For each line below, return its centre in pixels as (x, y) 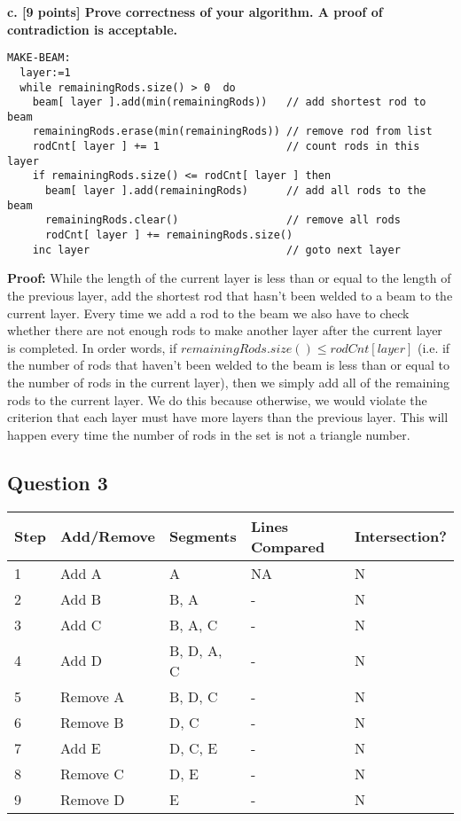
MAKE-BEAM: (39, 58)
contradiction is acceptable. (93, 29)
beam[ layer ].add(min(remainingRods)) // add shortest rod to (229, 102)
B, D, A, (195, 650)
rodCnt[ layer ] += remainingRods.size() (169, 235)
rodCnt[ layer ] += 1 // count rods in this (226, 147)
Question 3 (58, 482)
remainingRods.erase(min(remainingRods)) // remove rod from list (232, 132)
